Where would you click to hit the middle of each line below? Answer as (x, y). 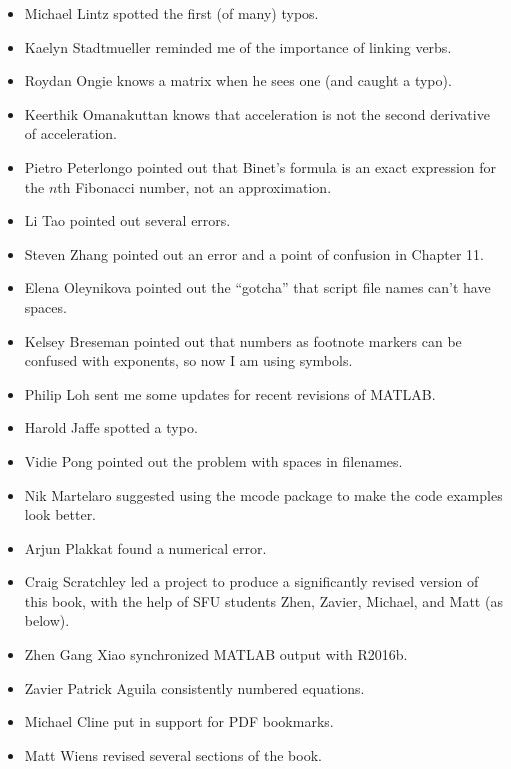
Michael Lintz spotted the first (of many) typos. (171, 13)
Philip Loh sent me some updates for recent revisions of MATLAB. (230, 393)
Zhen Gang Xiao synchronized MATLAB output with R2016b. (216, 654)
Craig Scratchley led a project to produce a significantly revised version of (251, 581)
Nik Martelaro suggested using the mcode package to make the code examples (263, 494)
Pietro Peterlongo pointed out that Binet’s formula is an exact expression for (260, 166)
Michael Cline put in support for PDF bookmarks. (179, 721)
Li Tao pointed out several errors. (127, 220)
